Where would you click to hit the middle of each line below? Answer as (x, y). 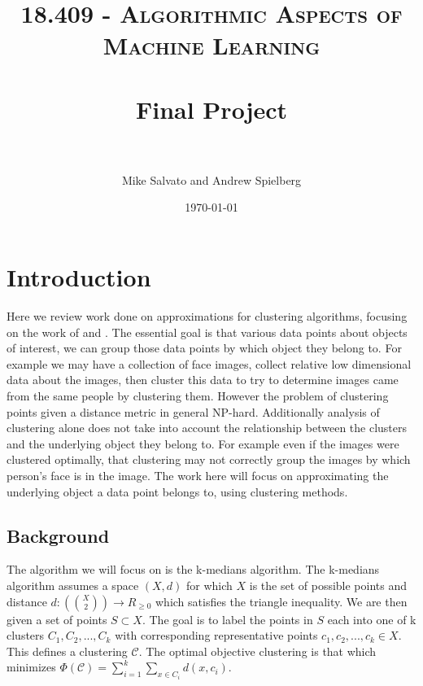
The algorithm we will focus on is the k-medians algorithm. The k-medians (193, 569)
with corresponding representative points (216, 635)
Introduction (79, 277)
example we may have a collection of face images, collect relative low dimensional (209, 363)
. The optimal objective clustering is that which (257, 651)
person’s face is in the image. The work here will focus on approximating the (198, 475)
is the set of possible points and (328, 585)
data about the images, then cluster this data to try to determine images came (203, 380)
